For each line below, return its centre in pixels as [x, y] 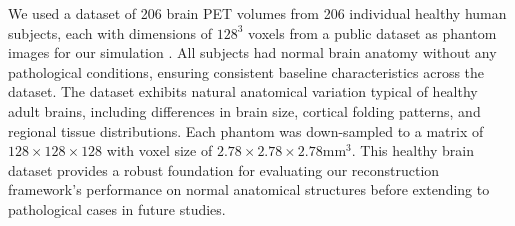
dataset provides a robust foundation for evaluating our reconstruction [224, 169]
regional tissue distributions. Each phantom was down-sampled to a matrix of [246, 130]
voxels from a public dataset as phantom [372, 32]
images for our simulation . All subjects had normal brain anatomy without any [252, 52]
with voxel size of [159, 150]
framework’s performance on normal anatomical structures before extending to [249, 189]
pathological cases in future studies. [117, 208]
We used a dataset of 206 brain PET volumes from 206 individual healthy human [257, 13]
